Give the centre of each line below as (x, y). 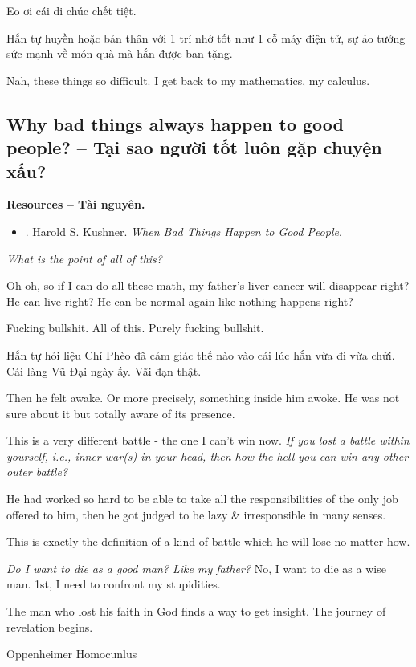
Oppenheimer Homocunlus (72, 654)
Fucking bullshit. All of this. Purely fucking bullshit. (135, 328)
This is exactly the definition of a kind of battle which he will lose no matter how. (208, 541)
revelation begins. (50, 626)
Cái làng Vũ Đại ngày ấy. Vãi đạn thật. (104, 370)
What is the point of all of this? (84, 258)
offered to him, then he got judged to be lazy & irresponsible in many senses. (196, 514)
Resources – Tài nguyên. (76, 204)
